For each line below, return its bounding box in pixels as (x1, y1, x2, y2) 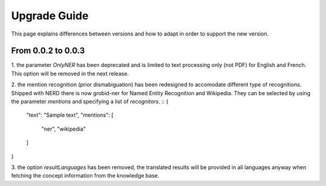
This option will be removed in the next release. (11, 70, 129, 77)
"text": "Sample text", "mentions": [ (26, 111, 114, 119)
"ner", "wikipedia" (41, 125, 86, 132)
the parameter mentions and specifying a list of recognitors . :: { (11, 98, 169, 105)
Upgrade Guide (11, 9, 89, 22)
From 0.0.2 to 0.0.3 (11, 46, 85, 56)
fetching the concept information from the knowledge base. (11, 172, 160, 179)
